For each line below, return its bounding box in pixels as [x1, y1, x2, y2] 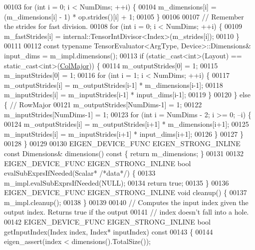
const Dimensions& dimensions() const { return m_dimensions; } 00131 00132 [4, 148, 244, 158]
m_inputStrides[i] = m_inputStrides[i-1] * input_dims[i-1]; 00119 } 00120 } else [4, 89, 251, 100]
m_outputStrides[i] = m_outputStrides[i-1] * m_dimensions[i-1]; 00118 [4, 79, 223, 90]
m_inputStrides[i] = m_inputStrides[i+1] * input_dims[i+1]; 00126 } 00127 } [4, 128, 244, 139]
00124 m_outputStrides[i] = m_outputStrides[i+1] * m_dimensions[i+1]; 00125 [4, 119, 249, 129]
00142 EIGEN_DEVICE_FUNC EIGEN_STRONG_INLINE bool [4, 217, 211, 227]
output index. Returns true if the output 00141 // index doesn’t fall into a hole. [4, 207, 249, 217]
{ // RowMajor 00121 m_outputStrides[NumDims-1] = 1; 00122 [4, 99, 202, 109]
